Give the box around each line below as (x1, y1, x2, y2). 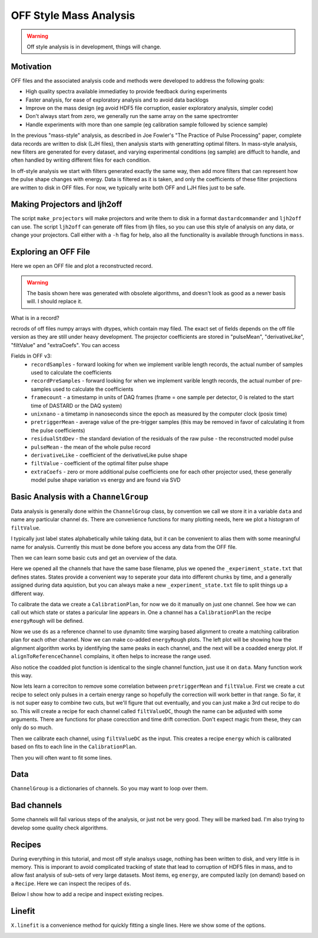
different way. (11, 590, 44, 597)
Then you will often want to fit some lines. (11, 754, 112, 761)
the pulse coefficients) (31, 427, 85, 434)
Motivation (11, 61, 52, 71)
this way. (11, 672, 32, 679)
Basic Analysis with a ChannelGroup (11, 492, 148, 502)
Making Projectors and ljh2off (11, 200, 122, 210)
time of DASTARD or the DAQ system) (31, 402, 122, 409)
